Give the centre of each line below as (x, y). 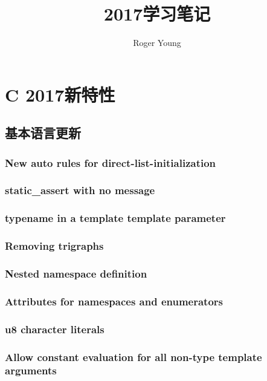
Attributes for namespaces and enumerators (114, 301)
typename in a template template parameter (115, 218)
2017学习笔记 (157, 14)
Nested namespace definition (76, 273)
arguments (31, 370)
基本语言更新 (43, 133)
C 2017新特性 (60, 94)
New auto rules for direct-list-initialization (111, 162)
